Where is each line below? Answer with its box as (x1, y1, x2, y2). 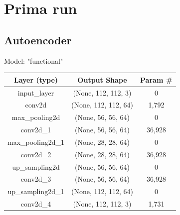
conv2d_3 (20, 174, 51, 184)
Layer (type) (13, 74, 58, 85)
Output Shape (77, 74, 127, 85)
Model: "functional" (4, 55, 63, 66)
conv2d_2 (20, 149, 51, 159)
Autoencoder (4, 32, 72, 47)
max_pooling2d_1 (7, 136, 64, 147)
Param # (140, 74, 173, 85)
